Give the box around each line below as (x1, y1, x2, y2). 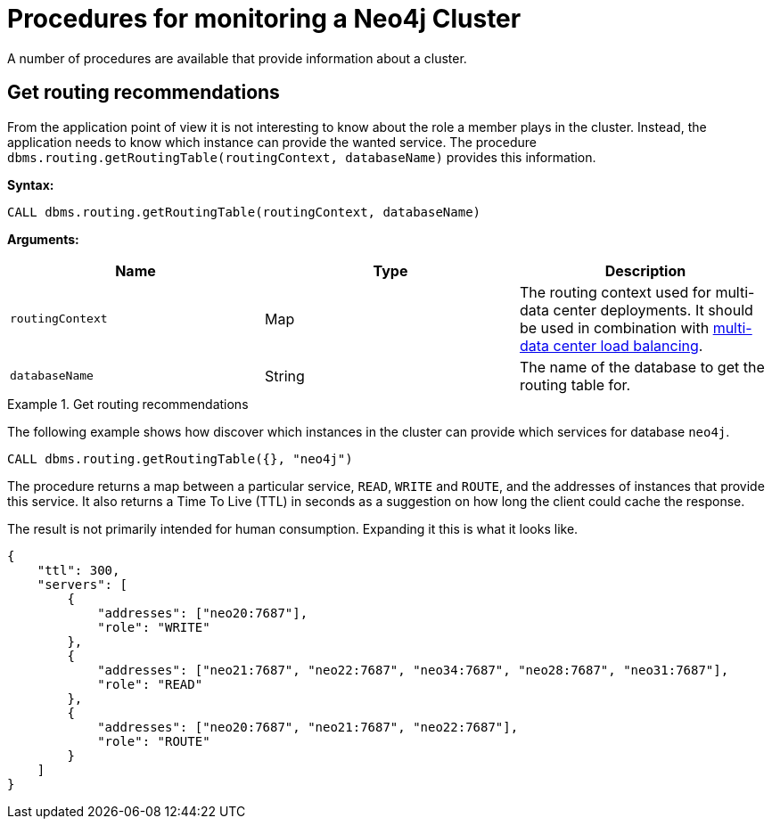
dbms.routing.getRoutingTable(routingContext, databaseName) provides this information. (7, 149, 596, 165)
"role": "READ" (97, 676, 203, 691)
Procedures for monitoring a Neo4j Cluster (7, 4, 522, 34)
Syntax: (7, 176, 54, 192)
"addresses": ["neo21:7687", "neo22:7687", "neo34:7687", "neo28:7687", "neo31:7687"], (97, 662, 729, 677)
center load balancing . (553, 336, 703, 355)
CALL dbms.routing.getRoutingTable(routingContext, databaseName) (7, 204, 481, 219)
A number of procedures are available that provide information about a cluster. (7, 50, 467, 66)
